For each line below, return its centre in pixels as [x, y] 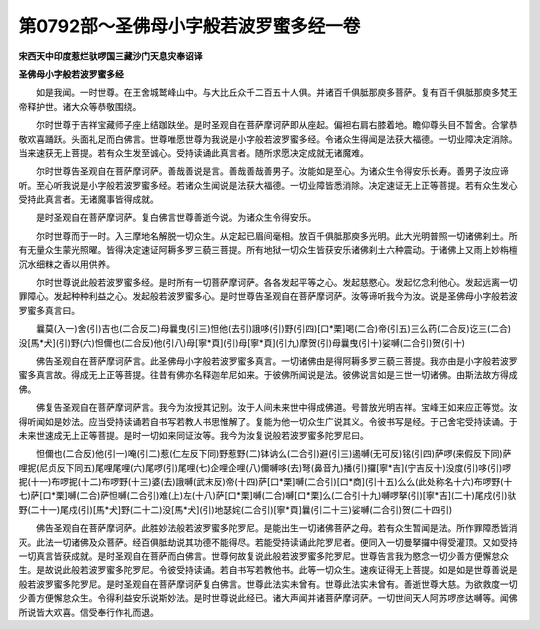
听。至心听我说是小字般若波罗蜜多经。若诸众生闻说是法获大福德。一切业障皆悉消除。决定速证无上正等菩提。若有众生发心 [268, 185]
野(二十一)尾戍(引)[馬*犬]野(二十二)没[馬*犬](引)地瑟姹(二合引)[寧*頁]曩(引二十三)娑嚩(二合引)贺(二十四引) [235, 509]
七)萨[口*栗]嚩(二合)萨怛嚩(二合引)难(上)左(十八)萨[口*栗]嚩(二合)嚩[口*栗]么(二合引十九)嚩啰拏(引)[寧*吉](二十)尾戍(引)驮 [267, 496]
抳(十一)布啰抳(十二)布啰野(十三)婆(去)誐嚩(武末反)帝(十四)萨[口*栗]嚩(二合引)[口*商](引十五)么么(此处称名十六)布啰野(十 [265, 482]
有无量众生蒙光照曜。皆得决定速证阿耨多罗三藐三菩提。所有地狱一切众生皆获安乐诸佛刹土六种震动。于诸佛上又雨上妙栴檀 [268, 250]
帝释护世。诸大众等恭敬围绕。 [80, 106]
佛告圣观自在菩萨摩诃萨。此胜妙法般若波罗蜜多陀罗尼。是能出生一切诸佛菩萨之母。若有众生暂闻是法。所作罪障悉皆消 [276, 528]
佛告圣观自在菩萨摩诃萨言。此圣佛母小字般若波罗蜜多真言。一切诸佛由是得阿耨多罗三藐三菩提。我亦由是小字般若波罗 [276, 361]
